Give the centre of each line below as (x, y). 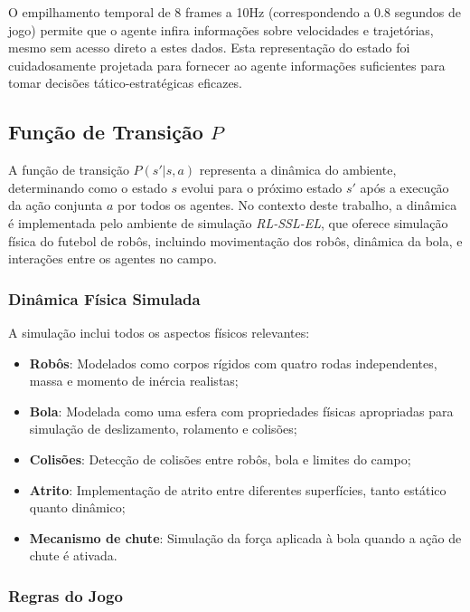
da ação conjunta (56, 205)
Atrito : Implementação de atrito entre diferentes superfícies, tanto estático (238, 489)
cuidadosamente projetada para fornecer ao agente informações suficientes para (227, 65)
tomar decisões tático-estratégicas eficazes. (125, 83)
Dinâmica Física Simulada (104, 298)
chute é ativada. (73, 555)
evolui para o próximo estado (262, 187)
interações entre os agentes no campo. (113, 258)
